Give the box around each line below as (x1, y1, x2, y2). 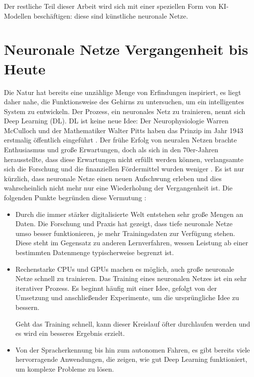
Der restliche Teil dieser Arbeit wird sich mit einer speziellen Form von (4, 1, 216, 11)
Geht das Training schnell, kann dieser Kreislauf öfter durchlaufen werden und (15, 318, 250, 329)
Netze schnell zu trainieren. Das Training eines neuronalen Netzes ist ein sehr (15, 273, 247, 283)
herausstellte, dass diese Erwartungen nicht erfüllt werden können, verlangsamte (4, 154, 244, 164)
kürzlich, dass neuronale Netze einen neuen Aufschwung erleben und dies (4, 173, 222, 183)
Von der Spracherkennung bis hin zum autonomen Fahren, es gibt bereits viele (15, 344, 250, 354)
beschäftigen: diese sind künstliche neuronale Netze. (33, 10, 188, 21)
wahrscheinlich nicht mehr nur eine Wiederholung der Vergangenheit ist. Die (4, 183, 233, 193)
